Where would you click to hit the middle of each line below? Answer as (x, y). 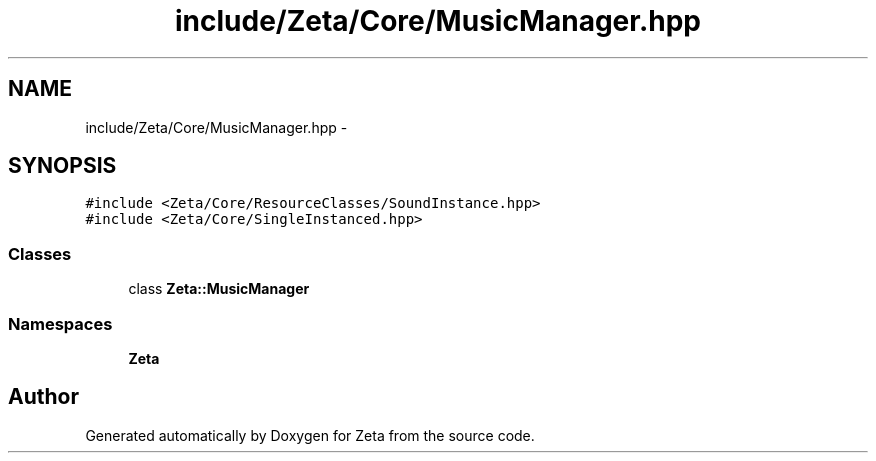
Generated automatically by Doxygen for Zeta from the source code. (310, 435)
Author (43, 397)
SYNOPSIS (62, 166)
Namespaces (60, 323)
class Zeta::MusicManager (219, 289)
